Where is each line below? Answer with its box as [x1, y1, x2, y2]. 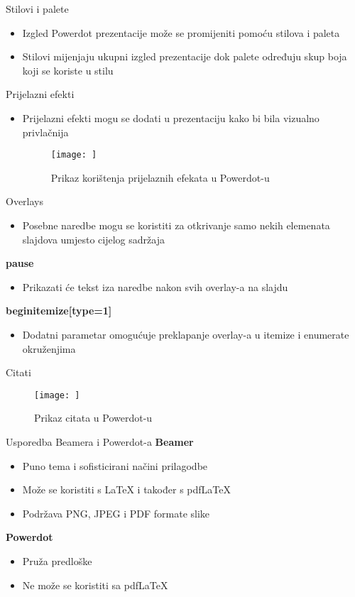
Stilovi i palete [6, 1, 69, 16]
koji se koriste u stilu [22, 62, 114, 77]
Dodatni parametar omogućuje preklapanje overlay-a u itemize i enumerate [22, 327, 349, 341]
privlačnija [22, 124, 69, 139]
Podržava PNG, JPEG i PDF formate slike [22, 505, 210, 520]
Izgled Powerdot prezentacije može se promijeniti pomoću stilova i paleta [22, 25, 340, 40]
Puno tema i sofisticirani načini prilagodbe [22, 458, 208, 473]
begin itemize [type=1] [6, 303, 112, 318]
